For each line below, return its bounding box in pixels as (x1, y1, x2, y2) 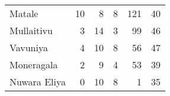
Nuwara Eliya (9, 75, 66, 88)
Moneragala (9, 58, 58, 71)
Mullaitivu (9, 24, 53, 37)
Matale (9, 6, 39, 20)
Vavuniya (9, 41, 48, 54)
